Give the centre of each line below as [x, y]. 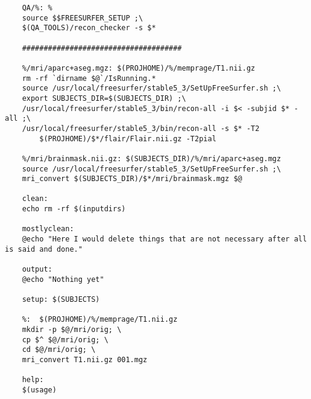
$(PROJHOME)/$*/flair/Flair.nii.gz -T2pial [128, 139]
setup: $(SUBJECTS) [61, 300]
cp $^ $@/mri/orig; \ [65, 340]
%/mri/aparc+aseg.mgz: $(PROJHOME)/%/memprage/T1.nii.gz [139, 68]
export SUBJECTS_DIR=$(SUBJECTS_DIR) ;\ [104, 98]
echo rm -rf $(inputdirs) [74, 209]
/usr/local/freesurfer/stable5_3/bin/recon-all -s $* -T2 [141, 128]
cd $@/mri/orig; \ [59, 350]
